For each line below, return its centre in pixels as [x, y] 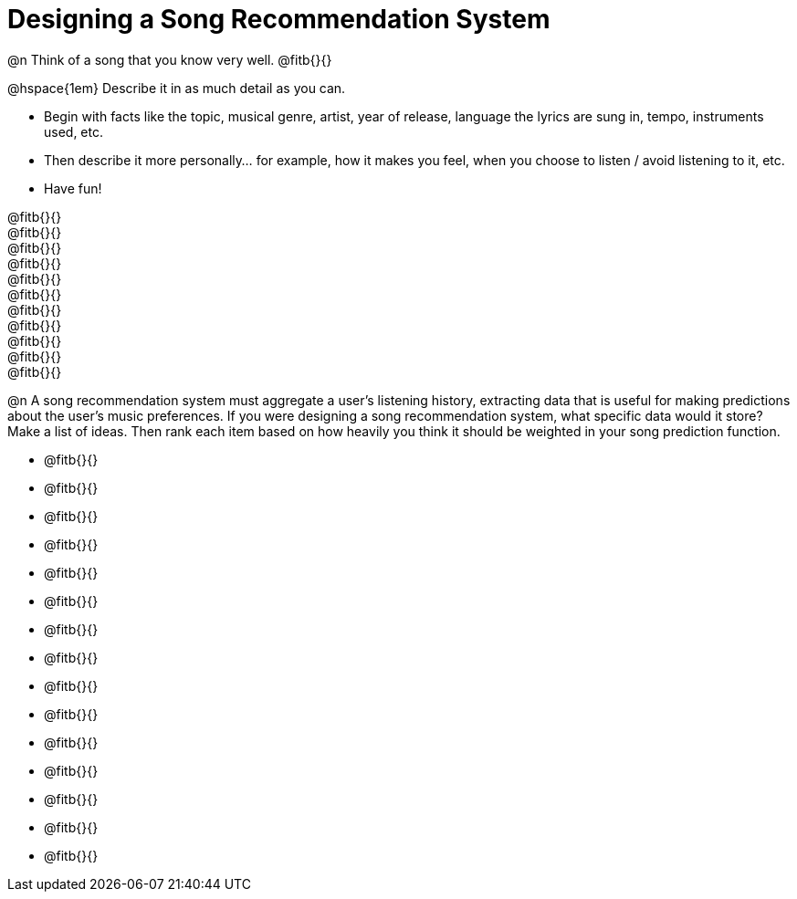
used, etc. [74, 131]
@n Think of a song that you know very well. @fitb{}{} [170, 59]
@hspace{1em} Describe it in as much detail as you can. [177, 88]
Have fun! [73, 188]
